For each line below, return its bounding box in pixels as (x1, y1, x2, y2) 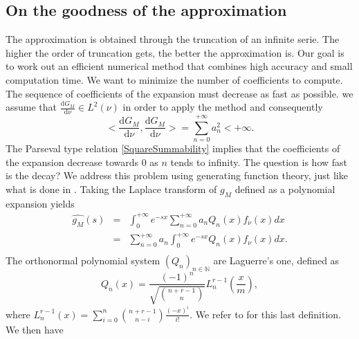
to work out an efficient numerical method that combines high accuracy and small (6, 59, 353, 73)
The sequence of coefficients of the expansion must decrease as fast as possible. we (6, 86, 353, 100)
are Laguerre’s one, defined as (213, 253, 340, 267)
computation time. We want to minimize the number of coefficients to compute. (6, 72, 343, 86)
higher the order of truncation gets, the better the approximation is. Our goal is (6, 45, 344, 59)
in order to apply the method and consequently (122, 100, 323, 114)
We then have (6, 322, 64, 336)
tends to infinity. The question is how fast (170, 154, 348, 169)
